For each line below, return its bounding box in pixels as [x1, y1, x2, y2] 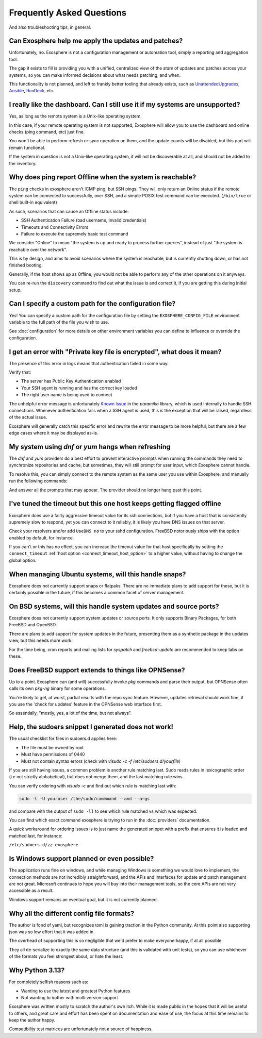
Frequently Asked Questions [9, 7, 127, 18]
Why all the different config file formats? [9, 909, 134, 918]
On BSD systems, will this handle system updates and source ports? [9, 602, 219, 610]
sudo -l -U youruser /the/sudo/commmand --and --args [19, 796, 150, 801]
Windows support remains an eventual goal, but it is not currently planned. [9, 896, 158, 903]
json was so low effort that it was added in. [9, 929, 95, 935]
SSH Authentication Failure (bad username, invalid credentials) [21, 218, 147, 223]
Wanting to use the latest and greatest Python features [21, 988, 131, 994]
